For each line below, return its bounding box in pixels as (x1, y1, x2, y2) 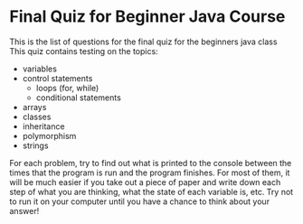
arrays (22, 101, 47, 112)
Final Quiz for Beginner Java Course (9, 6, 286, 27)
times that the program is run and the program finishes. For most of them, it (9, 167, 290, 178)
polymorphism (22, 130, 77, 141)
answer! (9, 205, 40, 216)
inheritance (22, 120, 65, 132)
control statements (22, 72, 93, 83)
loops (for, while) (35, 82, 99, 93)
